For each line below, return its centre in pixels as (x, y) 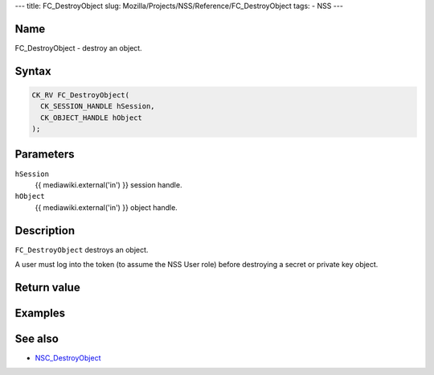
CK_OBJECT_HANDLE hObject (91, 117)
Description (45, 231)
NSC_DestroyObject (68, 357)
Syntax (33, 71)
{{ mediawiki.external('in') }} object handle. (106, 207)
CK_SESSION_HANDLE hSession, (98, 106)
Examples (40, 313)
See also (37, 338)
